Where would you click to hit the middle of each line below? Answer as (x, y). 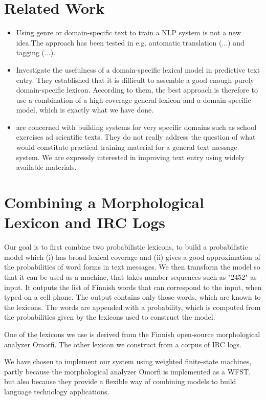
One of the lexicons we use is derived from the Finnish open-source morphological (132, 334)
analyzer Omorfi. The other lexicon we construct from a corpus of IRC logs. (123, 344)
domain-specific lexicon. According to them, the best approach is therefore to (137, 90)
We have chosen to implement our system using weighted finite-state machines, (128, 361)
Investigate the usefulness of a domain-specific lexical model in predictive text (138, 69)
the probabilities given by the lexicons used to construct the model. (110, 317)
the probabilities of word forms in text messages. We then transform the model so (132, 267)
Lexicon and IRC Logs (85, 222)
